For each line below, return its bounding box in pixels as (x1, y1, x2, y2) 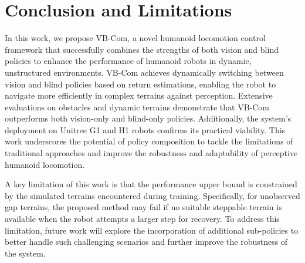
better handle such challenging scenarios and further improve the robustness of (5, 235, 288, 248)
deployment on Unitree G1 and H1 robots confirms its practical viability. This (5, 123, 286, 136)
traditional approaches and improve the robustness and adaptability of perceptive (5, 147, 298, 159)
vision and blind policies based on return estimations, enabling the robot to (5, 77, 276, 90)
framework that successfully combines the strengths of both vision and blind (5, 43, 279, 55)
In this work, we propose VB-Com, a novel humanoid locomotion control (5, 32, 266, 44)
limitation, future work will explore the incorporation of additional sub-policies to (5, 224, 299, 236)
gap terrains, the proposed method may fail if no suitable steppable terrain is (5, 201, 282, 213)
